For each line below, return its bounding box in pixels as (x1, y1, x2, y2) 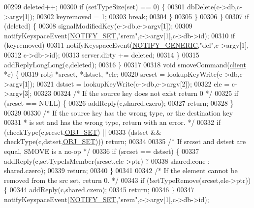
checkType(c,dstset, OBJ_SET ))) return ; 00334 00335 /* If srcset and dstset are (4, 136, 246, 147)
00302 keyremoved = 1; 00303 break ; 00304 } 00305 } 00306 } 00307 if (36, 11, 249, 21)
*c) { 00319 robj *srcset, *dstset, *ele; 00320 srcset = (4, 69, 165, 79)
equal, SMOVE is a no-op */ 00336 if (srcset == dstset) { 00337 (4, 146, 199, 156)
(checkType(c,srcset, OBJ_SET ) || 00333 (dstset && (4, 126, 161, 137)
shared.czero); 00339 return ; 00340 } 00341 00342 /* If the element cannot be (4, 165, 238, 176)
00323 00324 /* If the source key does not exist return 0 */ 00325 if (34, 88, 238, 98)
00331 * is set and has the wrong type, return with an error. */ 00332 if (4, 117, 221, 127)
